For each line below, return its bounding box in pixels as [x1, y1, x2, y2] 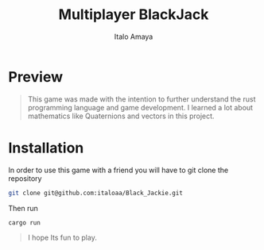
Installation [8, 139, 84, 156]
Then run [8, 203, 38, 213]
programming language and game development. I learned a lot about [27, 102, 253, 112]
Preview [8, 67, 64, 86]
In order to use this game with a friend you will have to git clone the [8, 165, 229, 175]
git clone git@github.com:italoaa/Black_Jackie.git [8, 189, 183, 197]
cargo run [8, 218, 41, 227]
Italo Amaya [114, 32, 153, 41]
